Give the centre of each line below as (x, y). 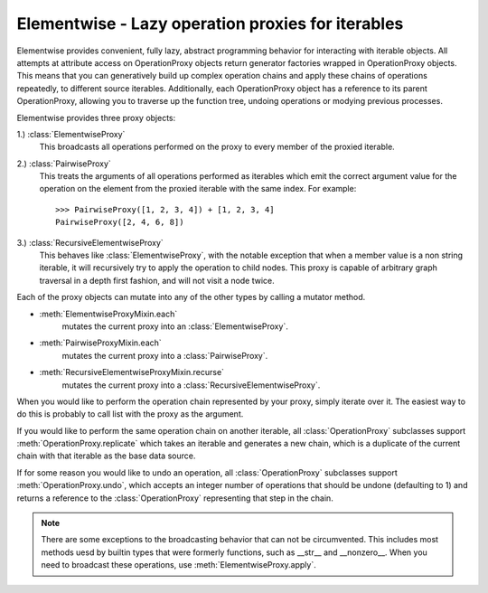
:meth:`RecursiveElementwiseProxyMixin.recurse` (132, 372)
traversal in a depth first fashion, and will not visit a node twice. (157, 280)
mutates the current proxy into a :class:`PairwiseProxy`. (165, 355)
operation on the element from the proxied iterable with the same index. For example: (198, 189)
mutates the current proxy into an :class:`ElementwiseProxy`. (175, 326)
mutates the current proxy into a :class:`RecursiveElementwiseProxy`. (191, 385)
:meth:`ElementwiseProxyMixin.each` (108, 314)
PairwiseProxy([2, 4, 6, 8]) (120, 222)
